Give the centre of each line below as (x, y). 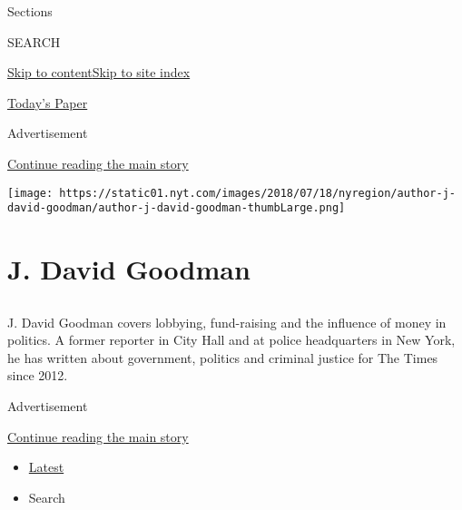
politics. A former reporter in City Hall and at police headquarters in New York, (231, 340)
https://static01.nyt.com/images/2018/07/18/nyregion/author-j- (257, 193)
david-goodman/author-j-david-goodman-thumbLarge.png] (177, 208)
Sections (30, 11)
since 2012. (38, 375)
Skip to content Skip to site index (99, 72)
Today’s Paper (48, 102)
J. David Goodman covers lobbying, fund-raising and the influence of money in (227, 322)
